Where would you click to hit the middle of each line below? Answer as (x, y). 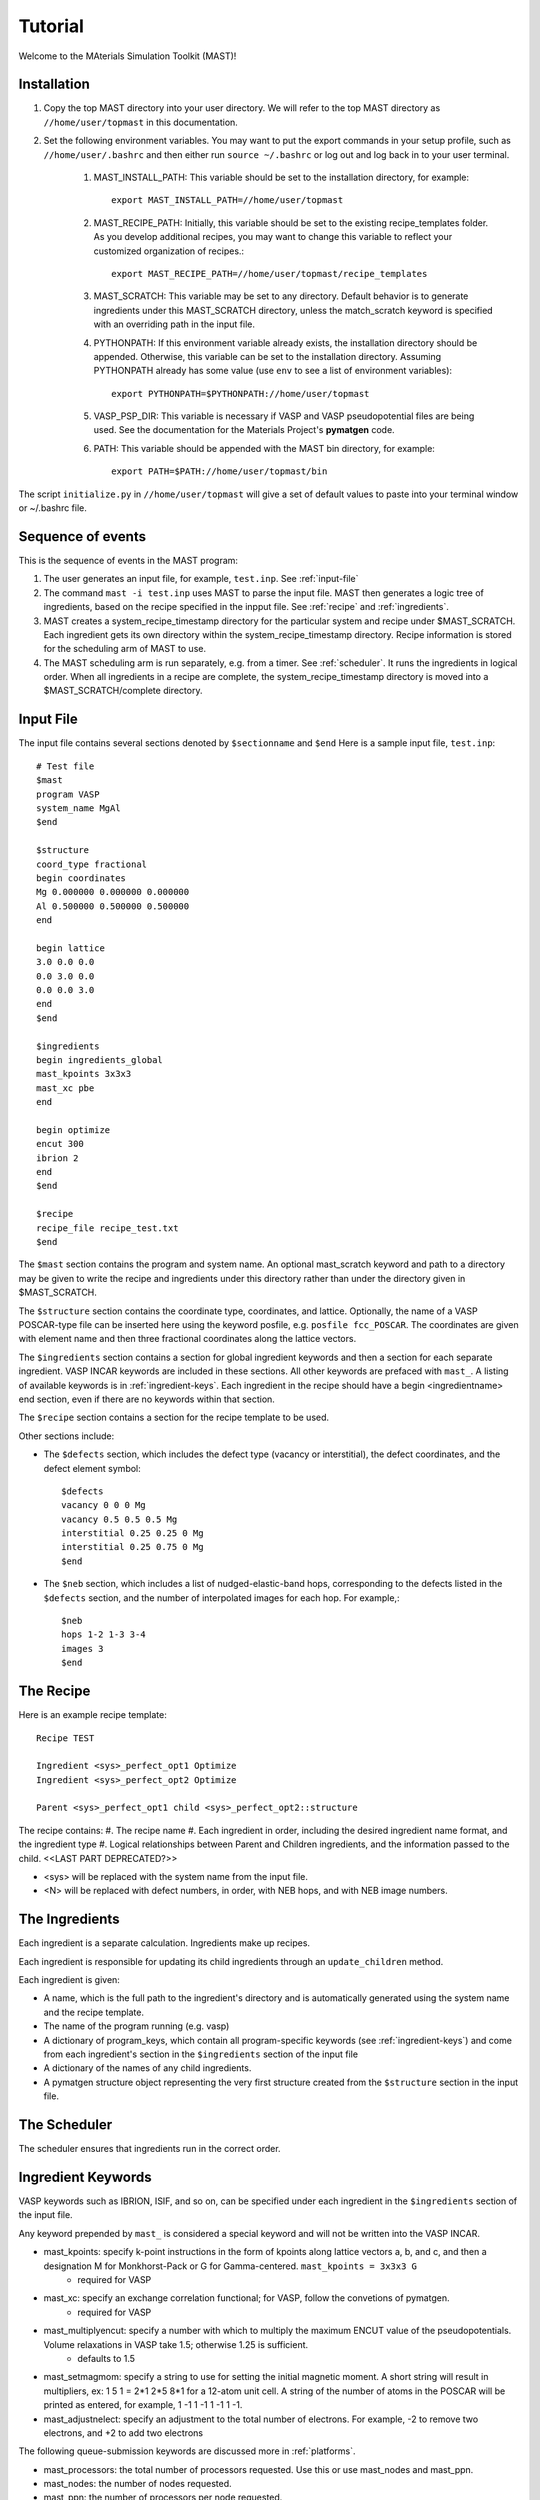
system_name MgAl (78, 808)
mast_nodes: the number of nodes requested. (137, 2484)
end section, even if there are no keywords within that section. (146, 1399)
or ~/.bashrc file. (52, 508)
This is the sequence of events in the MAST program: (128, 560)
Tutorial (51, 26)
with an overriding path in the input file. (174, 324)
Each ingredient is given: (69, 1980)
